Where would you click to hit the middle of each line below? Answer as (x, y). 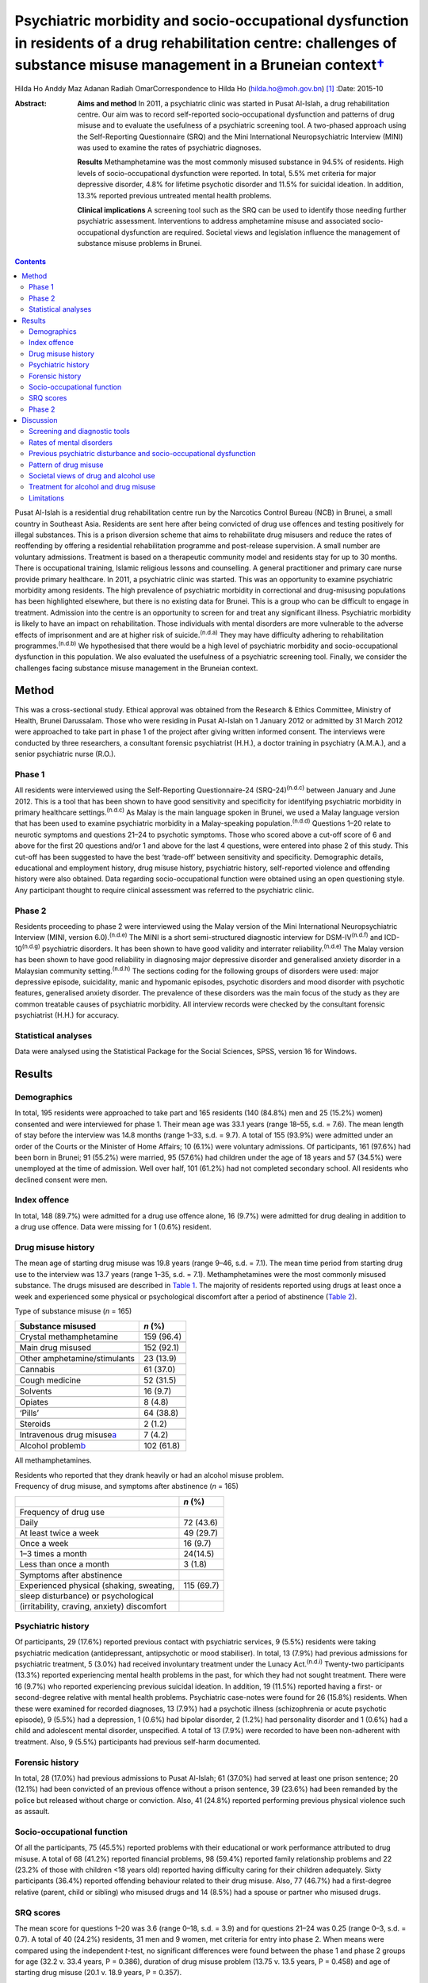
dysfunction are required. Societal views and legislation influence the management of (261, 232)
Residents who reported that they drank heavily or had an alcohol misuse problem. (149, 1475)
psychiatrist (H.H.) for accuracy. (67, 1015)
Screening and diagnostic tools (79, 432)
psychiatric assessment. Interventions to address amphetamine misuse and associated (219, 221)
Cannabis (37, 1370)
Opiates (34, 1402)
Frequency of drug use (62, 1512)
